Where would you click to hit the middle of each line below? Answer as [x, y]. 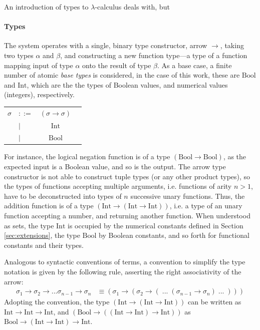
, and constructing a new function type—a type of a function [154, 55]
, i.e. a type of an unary [206, 206]
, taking [232, 45]
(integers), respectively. [40, 94]
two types [19, 55]
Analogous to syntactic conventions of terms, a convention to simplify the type [125, 262]
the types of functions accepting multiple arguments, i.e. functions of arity [118, 186]
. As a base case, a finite [195, 65]
